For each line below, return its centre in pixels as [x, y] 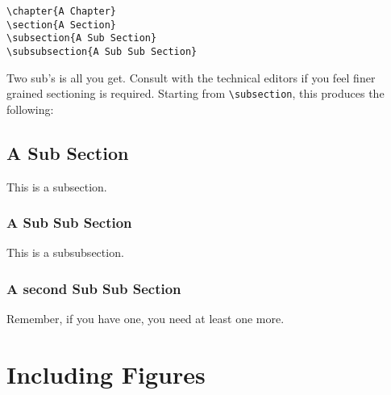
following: [30, 109]
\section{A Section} [62, 25]
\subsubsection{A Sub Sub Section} [102, 51]
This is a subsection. [57, 186]
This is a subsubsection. [65, 252]
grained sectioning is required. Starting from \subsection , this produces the [195, 93]
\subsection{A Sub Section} [82, 38]
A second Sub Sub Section [94, 288]
